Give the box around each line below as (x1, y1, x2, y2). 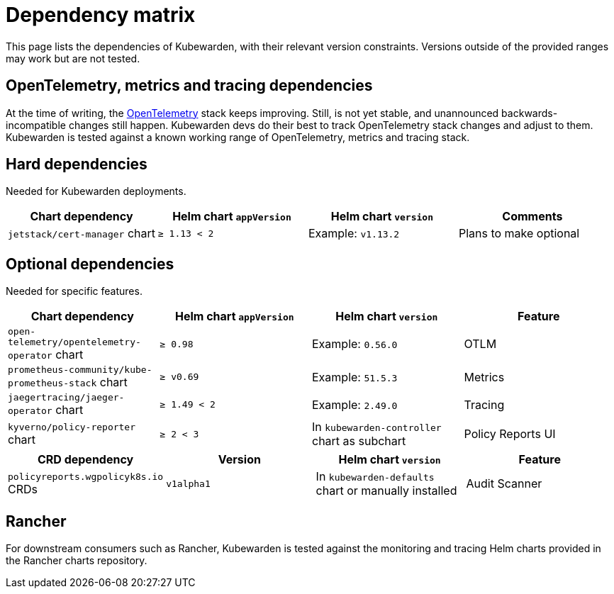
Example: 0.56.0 (312, 337, 398, 352)
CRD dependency (37, 452, 134, 467)
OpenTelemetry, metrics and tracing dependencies (6, 77, 373, 95)
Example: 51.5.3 (312, 369, 398, 384)
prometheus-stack (8, 378, 97, 389)
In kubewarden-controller (312, 420, 442, 435)
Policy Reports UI (464, 427, 556, 442)
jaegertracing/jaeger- (8, 392, 125, 403)
